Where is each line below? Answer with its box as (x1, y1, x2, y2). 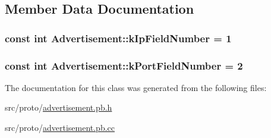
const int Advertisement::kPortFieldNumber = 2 (5, 58, 243, 73)
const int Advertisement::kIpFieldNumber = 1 (5, 30, 232, 45)
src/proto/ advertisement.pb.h (5, 101, 112, 114)
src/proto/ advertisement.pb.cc (5, 121, 115, 134)
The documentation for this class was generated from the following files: (5, 81, 267, 93)
